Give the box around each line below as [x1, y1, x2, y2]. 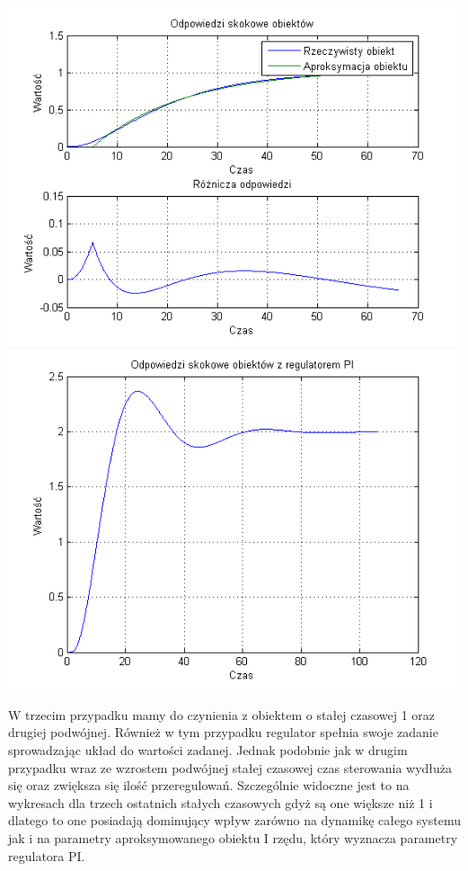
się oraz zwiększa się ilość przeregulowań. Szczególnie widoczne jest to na [8, 776, 410, 795]
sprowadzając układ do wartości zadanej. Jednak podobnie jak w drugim [8, 741, 408, 759]
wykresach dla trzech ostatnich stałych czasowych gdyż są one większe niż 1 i [8, 793, 433, 812]
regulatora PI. [8, 846, 85, 865]
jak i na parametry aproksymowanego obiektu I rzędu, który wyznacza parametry [8, 828, 458, 847]
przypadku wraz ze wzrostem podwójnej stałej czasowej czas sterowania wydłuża [8, 758, 453, 777]
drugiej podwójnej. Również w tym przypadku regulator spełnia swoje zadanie [8, 723, 438, 742]
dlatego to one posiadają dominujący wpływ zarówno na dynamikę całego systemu [8, 811, 461, 830]
